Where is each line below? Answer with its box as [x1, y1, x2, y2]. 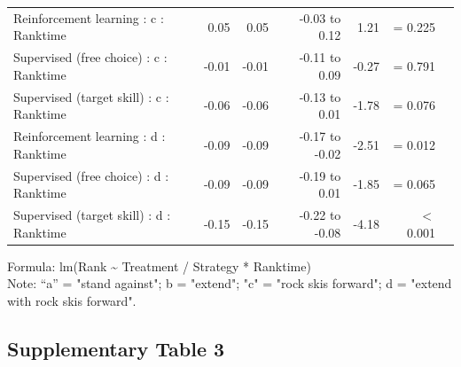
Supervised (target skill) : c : [13, 87, 169, 105]
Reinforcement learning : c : [13, 8, 164, 27]
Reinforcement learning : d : [13, 127, 166, 145]
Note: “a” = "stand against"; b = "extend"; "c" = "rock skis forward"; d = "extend [7, 274, 452, 293]
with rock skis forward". [7, 291, 137, 309]
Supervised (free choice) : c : [13, 48, 168, 66]
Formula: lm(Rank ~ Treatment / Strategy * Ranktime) [7, 256, 311, 275]
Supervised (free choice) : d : [13, 166, 169, 184]
